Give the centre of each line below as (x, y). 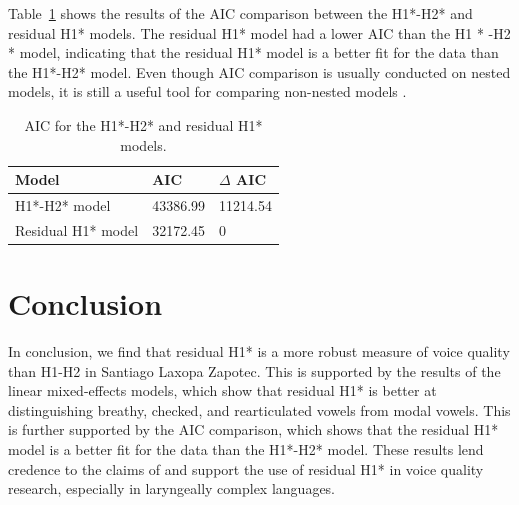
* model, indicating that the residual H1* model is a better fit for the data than (253, 52)
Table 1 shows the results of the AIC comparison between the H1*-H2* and (240, 13)
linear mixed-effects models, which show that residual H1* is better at (222, 390)
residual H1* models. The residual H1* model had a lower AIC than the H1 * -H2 (259, 32)
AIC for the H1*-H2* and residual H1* (143, 124)
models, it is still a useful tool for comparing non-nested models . (207, 91)
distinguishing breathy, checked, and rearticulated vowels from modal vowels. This (259, 409)
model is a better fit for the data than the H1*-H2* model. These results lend (246, 449)
